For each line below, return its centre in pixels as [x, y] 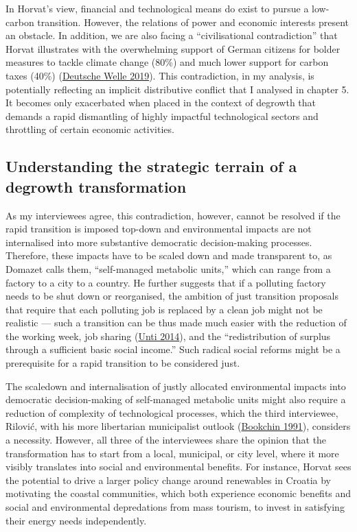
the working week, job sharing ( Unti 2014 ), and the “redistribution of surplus [168, 336]
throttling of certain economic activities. [90, 129]
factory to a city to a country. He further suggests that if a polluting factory [166, 282]
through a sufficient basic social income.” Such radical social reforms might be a [173, 349]
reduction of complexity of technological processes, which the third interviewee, [172, 412]
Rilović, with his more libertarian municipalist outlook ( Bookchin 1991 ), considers [178, 426]
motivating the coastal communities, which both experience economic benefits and [178, 493]
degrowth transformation [96, 186]
